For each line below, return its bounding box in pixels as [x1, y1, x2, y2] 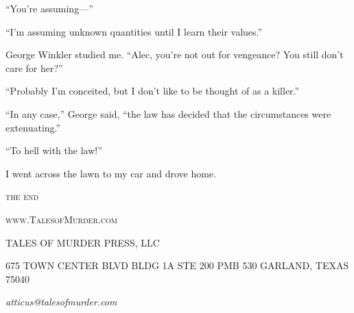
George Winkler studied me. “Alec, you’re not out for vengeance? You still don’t [5, 47, 344, 62]
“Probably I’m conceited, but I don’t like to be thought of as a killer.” [5, 84, 300, 98]
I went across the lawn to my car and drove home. [5, 166, 217, 180]
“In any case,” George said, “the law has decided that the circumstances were [5, 106, 331, 121]
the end [5, 189, 39, 203]
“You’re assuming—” [5, 1, 93, 15]
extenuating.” [5, 120, 61, 134]
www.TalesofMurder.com [5, 212, 117, 226]
